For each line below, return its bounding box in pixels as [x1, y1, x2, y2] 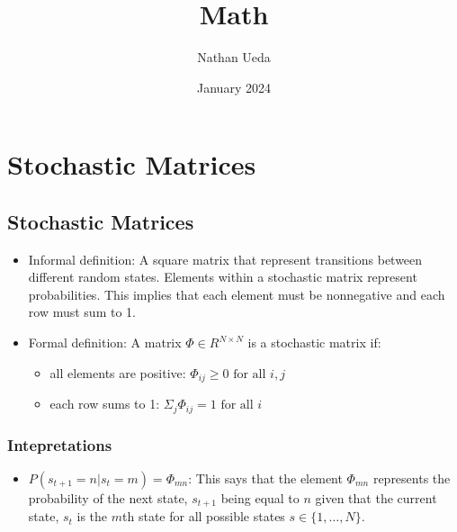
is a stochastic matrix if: [247, 333, 381, 352]
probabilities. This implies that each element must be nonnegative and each [28, 284, 445, 303]
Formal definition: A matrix [28, 333, 182, 352]
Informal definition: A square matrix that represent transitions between [28, 249, 423, 268]
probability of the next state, [28, 488, 188, 507]
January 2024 [197, 77, 271, 96]
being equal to [220, 488, 300, 507]
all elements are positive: [49, 363, 186, 382]
